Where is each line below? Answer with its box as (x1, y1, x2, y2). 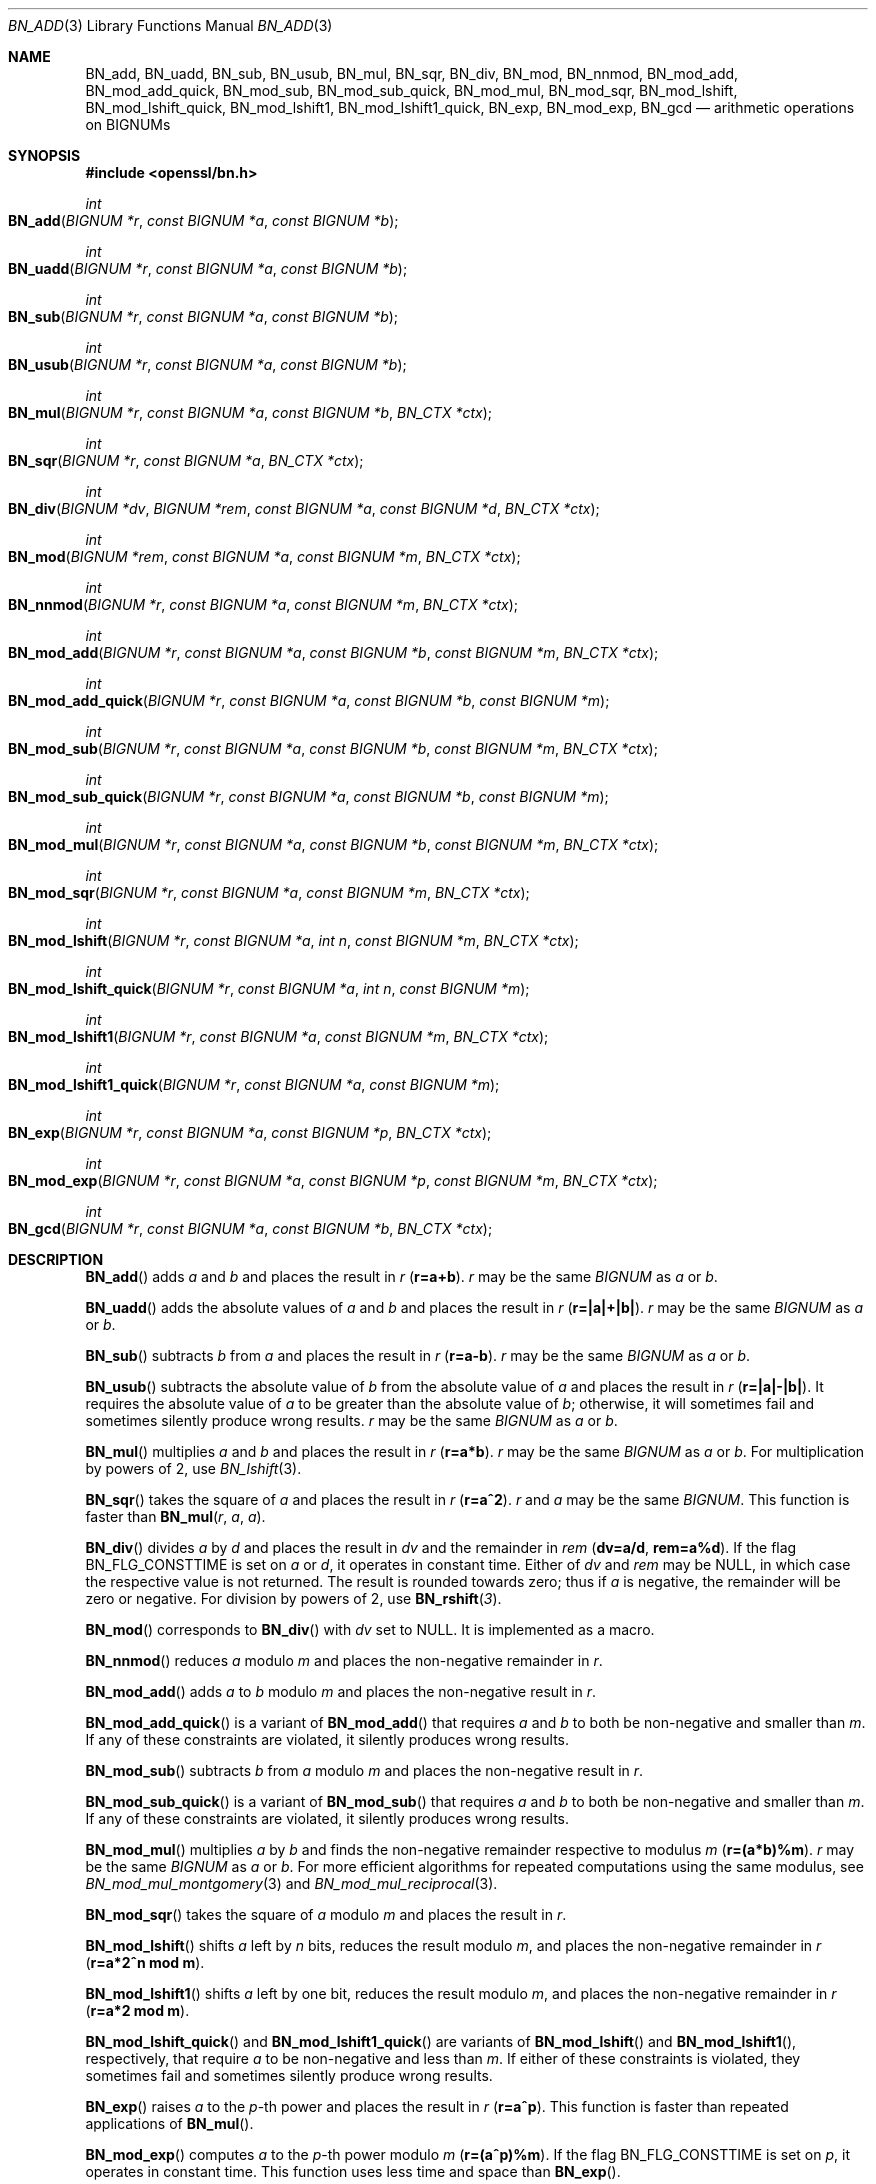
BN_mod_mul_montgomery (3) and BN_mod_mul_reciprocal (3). (85, 1875, 498, 1892)
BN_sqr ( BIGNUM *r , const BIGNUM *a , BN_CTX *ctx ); (8, 452, 364, 469)
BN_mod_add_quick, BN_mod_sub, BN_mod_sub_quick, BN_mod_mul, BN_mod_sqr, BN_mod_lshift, (85, 82, 738, 99)
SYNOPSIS (8, 147, 81, 164)
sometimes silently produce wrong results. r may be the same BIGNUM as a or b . (85, 1412, 618, 1429)
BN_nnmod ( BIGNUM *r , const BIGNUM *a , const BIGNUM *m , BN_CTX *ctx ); (8, 596, 519, 613)
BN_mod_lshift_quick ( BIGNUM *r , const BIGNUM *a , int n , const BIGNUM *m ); (8, 980, 530, 997)
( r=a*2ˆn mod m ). (85, 1954, 205, 1971)
